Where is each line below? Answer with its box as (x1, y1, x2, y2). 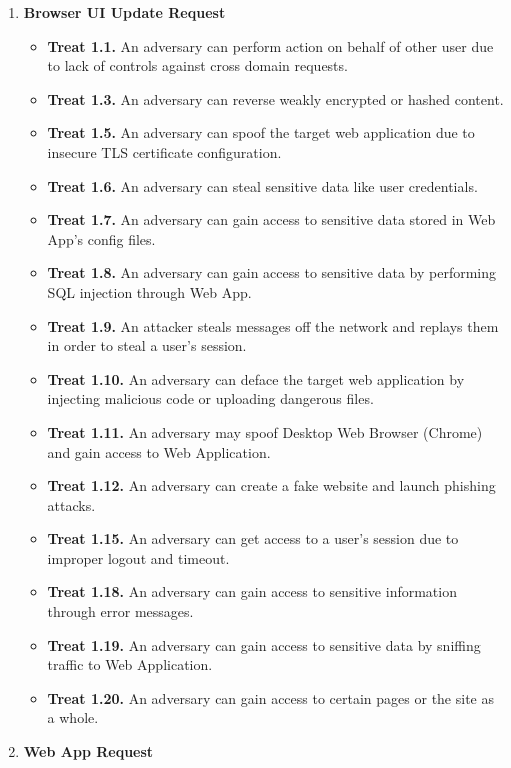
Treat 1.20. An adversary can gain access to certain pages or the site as (47, 687, 494, 708)
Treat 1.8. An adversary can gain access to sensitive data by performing (47, 262, 497, 283)
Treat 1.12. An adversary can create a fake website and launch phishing (47, 475, 496, 496)
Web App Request (23, 741, 154, 762)
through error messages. (47, 601, 194, 622)
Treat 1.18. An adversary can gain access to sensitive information (47, 581, 457, 602)
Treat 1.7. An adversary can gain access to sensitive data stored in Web (47, 209, 496, 230)
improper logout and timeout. (47, 547, 230, 568)
